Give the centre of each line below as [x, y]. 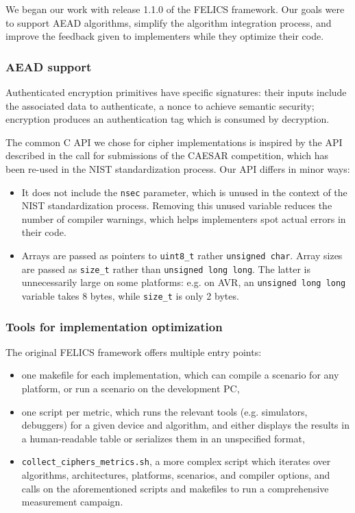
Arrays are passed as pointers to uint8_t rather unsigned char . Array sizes [182, 255]
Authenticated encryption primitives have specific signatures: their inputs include [176, 92]
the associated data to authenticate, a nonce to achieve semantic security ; [160, 105]
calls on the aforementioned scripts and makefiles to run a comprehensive [175, 488]
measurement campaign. [72, 502]
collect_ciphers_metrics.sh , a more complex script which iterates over [176, 461]
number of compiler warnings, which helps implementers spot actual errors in [184, 218]
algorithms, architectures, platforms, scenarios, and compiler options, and [176, 475]
